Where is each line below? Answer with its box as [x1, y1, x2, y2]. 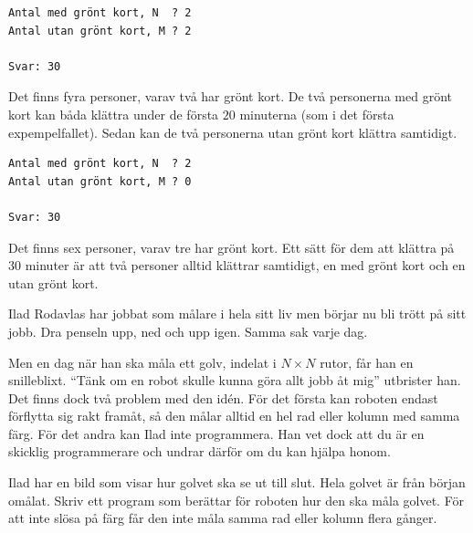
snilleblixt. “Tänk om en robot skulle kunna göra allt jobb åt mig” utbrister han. [8, 371, 461, 390]
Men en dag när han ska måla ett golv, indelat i [8, 352, 277, 371]
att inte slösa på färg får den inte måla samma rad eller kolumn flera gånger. [8, 508, 437, 528]
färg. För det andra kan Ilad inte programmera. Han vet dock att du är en [8, 423, 425, 443]
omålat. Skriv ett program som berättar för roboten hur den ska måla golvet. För [8, 490, 464, 509]
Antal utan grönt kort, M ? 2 [8, 24, 192, 37]
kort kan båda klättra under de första [8, 104, 219, 123]
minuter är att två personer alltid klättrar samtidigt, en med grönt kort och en [25, 256, 466, 275]
